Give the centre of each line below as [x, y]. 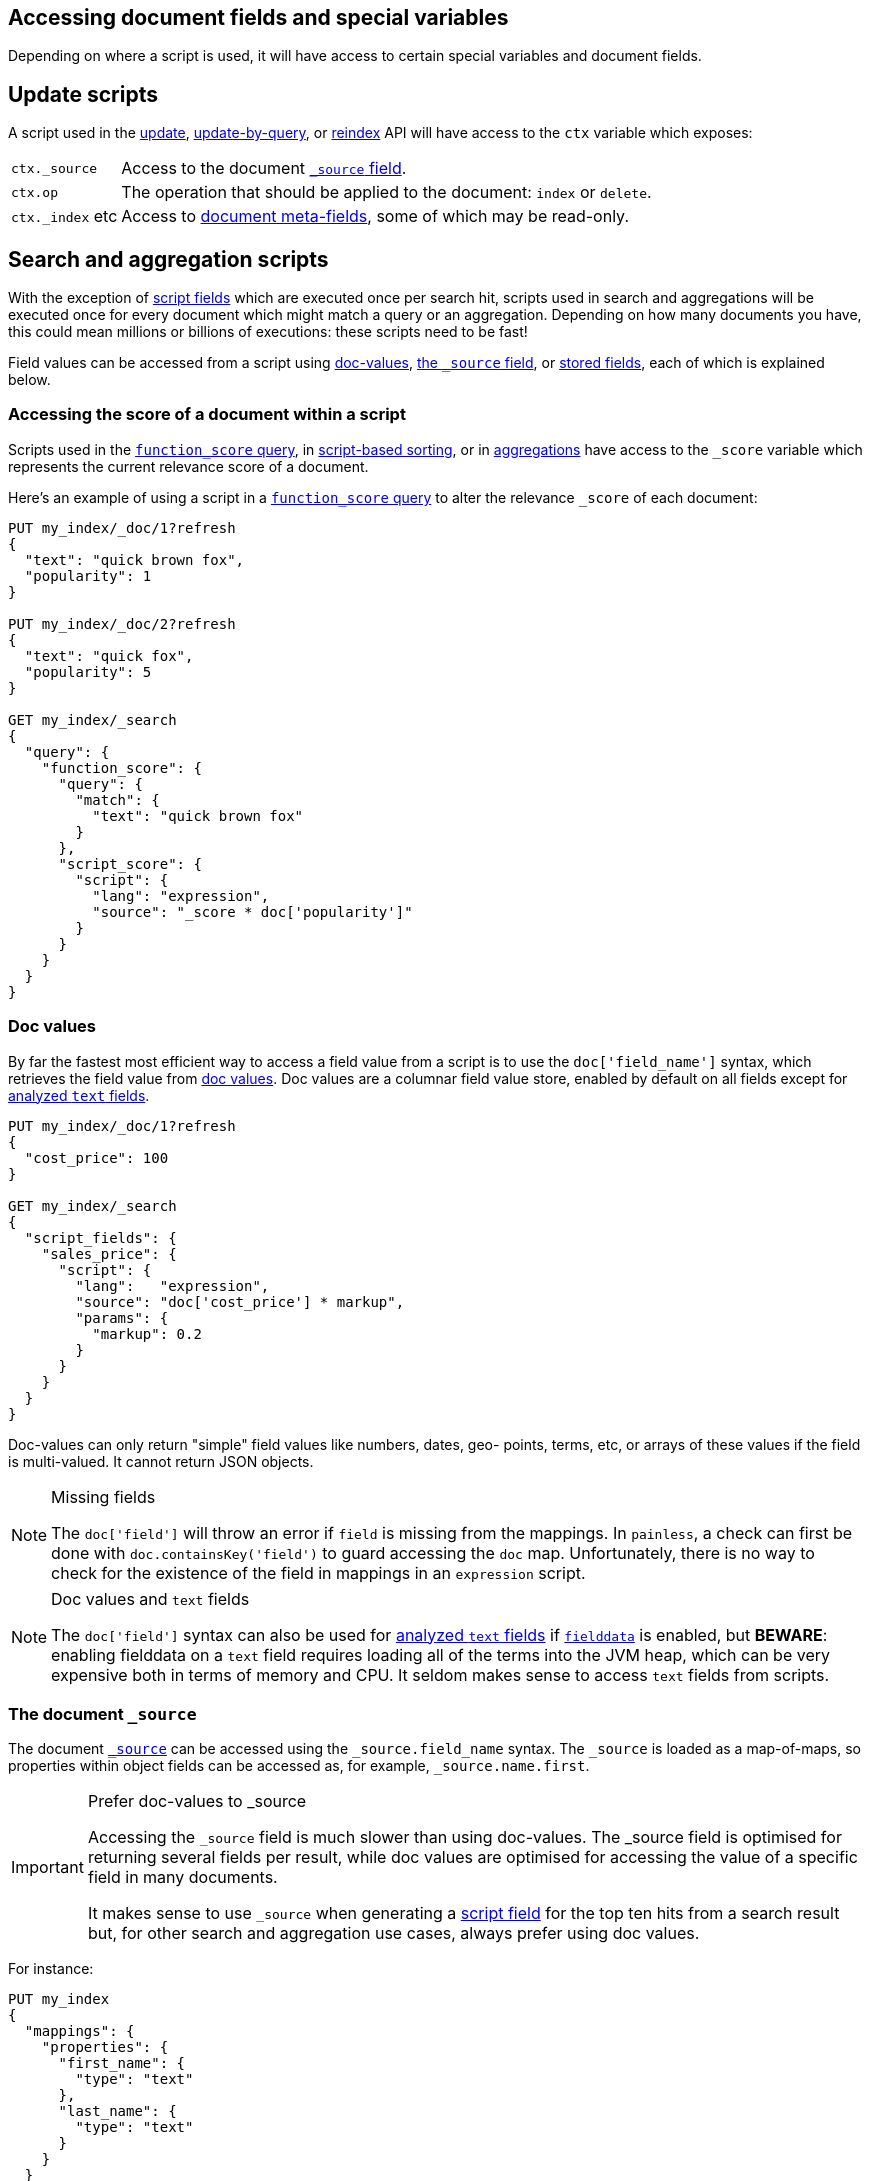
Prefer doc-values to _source [197, 1801]
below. [29, 380]
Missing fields [103, 1496]
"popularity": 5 [88, 671]
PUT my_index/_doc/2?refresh [122, 623]
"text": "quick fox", [109, 655]
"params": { [122, 1317]
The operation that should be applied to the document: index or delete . [386, 192]
